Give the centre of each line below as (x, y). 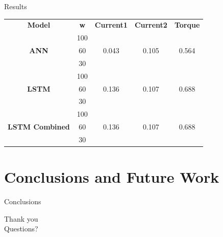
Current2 (151, 25)
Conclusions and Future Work (112, 177)
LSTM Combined (39, 127)
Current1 (111, 25)
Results (16, 6)
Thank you (21, 218)
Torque (187, 25)
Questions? (21, 229)
